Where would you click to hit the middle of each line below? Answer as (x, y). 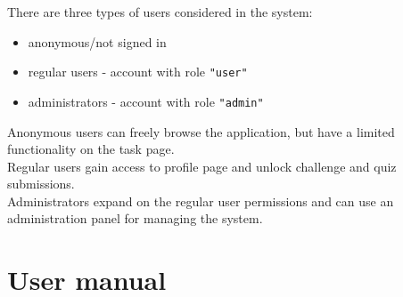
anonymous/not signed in (97, 41)
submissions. (41, 184)
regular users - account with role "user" (138, 72)
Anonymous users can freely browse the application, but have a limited (201, 131)
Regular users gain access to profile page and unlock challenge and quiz (202, 166)
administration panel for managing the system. (135, 218)
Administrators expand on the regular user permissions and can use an (201, 201)
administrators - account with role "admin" (146, 101)
